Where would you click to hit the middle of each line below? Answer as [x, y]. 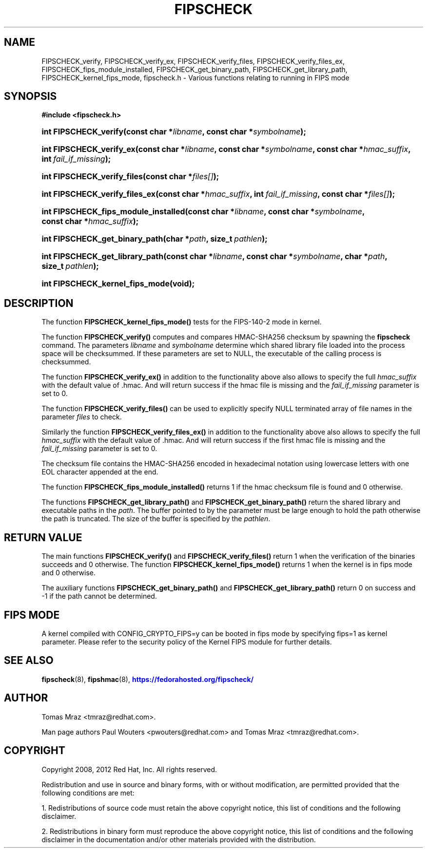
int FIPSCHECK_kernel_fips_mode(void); [118, 284]
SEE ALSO [29, 661]
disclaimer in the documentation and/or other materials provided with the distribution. [179, 839]
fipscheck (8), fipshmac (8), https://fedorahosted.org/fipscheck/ [148, 679]
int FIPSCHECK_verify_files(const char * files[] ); [130, 177]
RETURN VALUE [43, 537]
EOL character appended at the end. [100, 472]
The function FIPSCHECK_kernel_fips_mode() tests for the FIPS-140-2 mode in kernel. [182, 322]
